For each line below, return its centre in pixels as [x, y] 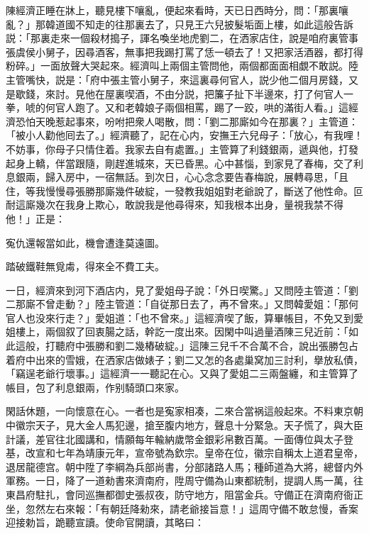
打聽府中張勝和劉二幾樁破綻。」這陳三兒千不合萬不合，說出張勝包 [197, 346]
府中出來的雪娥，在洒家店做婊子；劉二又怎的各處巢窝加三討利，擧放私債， [189, 359]
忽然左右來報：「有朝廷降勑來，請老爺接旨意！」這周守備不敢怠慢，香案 [192, 508]
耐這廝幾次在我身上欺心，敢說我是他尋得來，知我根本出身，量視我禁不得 [175, 205]
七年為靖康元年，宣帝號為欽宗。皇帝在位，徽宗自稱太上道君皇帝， [209, 453]
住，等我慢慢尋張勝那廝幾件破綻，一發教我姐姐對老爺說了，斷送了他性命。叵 [184, 190]
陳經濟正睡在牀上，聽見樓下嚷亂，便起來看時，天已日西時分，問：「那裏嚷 [177, 10]
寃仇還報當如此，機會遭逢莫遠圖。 [85, 242]
